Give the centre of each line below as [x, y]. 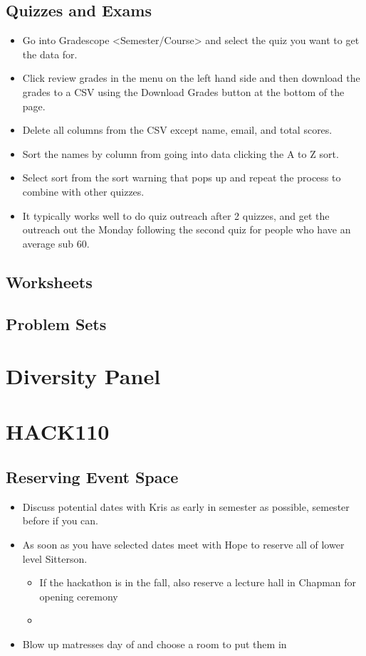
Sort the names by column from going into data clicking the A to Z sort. [181, 153]
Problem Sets [56, 323]
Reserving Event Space [92, 477]
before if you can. [61, 520]
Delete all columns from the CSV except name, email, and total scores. [177, 130]
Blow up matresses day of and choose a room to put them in [155, 644]
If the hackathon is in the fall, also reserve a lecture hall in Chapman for [198, 582]
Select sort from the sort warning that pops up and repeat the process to [182, 178]
